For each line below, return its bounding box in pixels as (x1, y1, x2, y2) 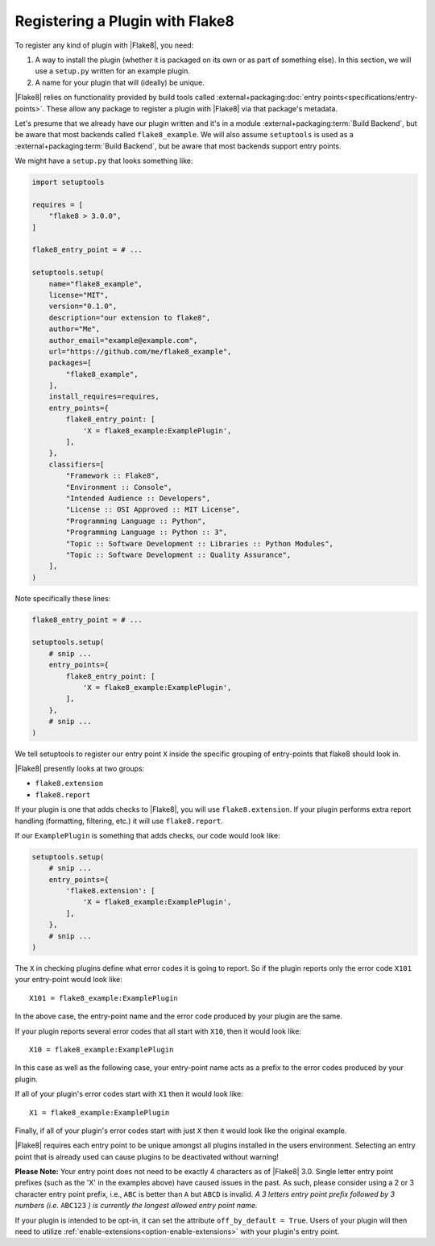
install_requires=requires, (48, 392, 160, 401)
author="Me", (48, 324, 101, 334)
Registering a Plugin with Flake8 (14, 12, 235, 30)
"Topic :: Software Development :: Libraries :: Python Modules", (65, 539, 334, 548)
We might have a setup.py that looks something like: (14, 156, 193, 165)
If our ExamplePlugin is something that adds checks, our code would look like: (14, 830, 281, 840)
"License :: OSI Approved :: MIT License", (65, 505, 241, 514)
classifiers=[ (48, 460, 105, 469)
